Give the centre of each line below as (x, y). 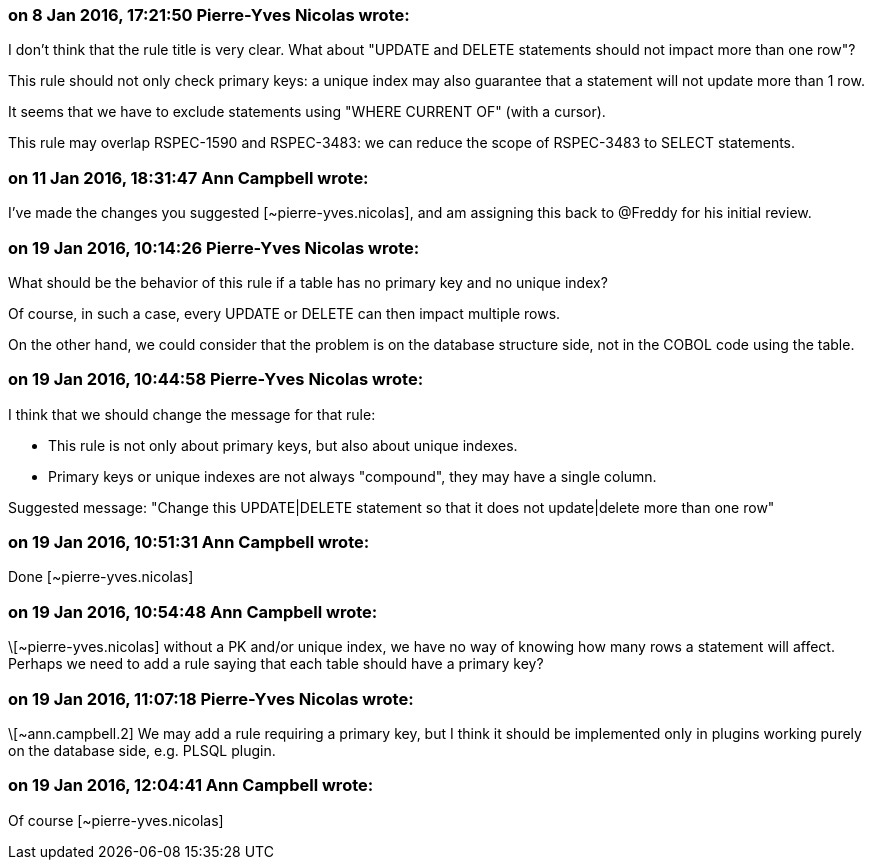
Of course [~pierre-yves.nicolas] (116, 820)
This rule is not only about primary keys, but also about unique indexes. (283, 445)
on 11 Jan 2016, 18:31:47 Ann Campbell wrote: (188, 177)
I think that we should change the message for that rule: (192, 414)
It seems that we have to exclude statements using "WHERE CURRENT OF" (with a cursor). (307, 112)
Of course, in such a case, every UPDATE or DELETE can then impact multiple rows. (284, 313)
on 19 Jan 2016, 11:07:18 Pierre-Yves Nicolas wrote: (211, 698)
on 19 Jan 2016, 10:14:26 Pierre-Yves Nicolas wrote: (214, 247)
